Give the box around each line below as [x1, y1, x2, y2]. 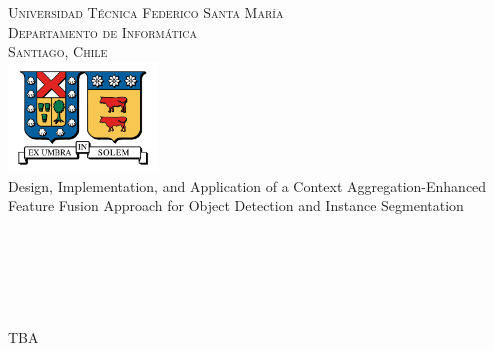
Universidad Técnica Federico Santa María [8, 2, 284, 22]
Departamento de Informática [8, 21, 197, 42]
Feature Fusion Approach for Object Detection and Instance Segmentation [8, 195, 464, 216]
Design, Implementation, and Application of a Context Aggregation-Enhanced [8, 175, 487, 196]
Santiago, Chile [8, 41, 108, 62]
